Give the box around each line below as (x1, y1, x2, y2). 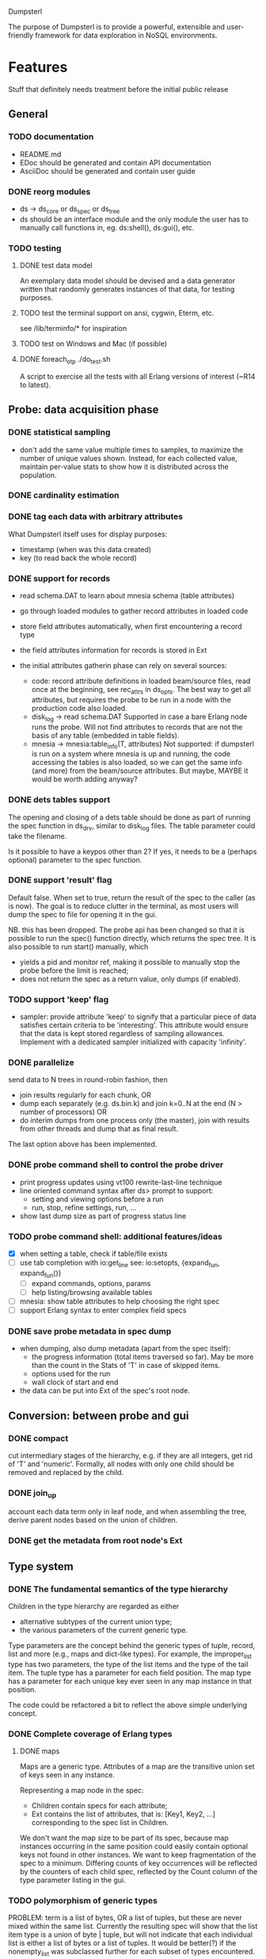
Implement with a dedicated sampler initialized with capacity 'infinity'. (19, 1037, 247, 1047)
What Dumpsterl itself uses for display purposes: (8, 529, 168, 539)
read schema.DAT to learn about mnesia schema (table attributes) (19, 591, 235, 601)
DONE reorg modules (8, 186, 91, 197)
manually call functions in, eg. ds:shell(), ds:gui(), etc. (19, 222, 195, 232)
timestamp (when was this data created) (19, 544, 152, 554)
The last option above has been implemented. (8, 1139, 158, 1149)
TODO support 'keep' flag (8, 993, 109, 1004)
